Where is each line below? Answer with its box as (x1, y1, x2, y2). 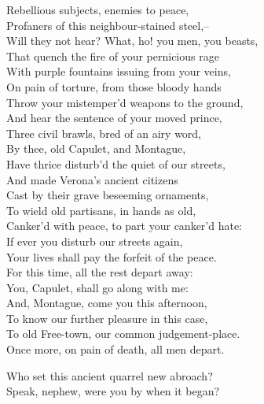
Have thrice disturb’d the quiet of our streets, (6, 155, 225, 172)
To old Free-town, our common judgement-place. (6, 325, 240, 342)
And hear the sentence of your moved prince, (6, 109, 222, 126)
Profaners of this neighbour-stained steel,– (6, 17, 210, 33)
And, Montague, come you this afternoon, (6, 295, 207, 311)
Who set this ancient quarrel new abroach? (6, 367, 213, 384)
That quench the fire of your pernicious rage (6, 47, 219, 64)
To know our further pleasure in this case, (6, 309, 208, 326)
